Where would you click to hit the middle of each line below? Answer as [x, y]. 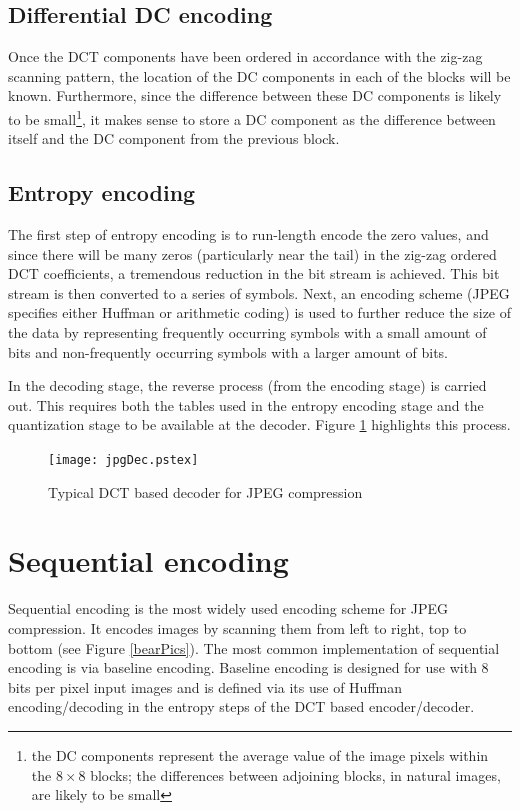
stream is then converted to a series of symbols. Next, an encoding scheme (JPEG [259, 292]
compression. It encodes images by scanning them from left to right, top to [237, 627]
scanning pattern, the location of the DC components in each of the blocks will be [259, 75]
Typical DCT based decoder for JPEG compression [205, 491]
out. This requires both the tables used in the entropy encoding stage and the [246, 404]
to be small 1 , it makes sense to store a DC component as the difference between [252, 117]
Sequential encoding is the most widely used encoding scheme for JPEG [228, 608]
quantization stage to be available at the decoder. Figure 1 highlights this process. [259, 424]
